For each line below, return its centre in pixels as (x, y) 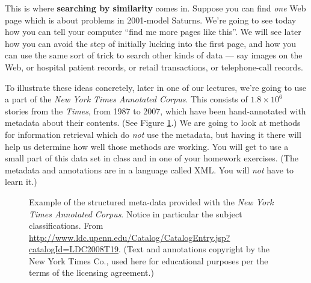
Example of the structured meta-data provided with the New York (151, 201)
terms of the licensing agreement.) (91, 272)
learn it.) (21, 182)
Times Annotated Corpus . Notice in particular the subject (136, 213)
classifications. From (66, 225)
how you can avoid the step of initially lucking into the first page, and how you (150, 43)
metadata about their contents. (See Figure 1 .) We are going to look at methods (153, 123)
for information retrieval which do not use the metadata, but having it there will (153, 134)
